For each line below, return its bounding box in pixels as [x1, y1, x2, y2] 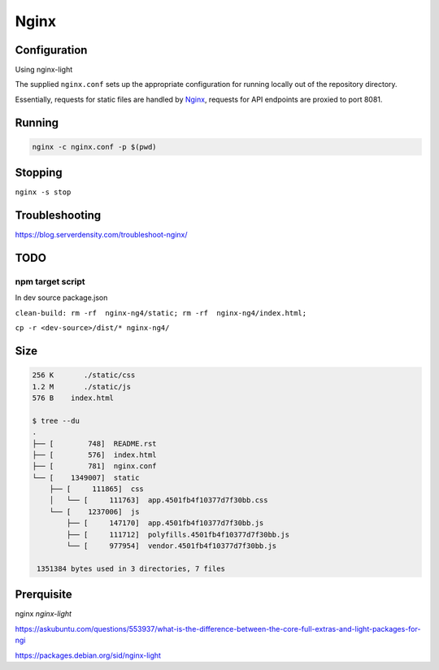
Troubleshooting [15, 208, 102, 223]
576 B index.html [32, 393, 114, 402]
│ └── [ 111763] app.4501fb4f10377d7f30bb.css [49, 496, 268, 505]
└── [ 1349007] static [32, 472, 140, 482]
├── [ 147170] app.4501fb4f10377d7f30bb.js [66, 519, 264, 528]
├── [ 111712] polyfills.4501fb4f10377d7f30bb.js [66, 529, 290, 539]
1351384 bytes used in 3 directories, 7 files [37, 563, 225, 573]
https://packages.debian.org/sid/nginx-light [15, 650, 162, 660]
